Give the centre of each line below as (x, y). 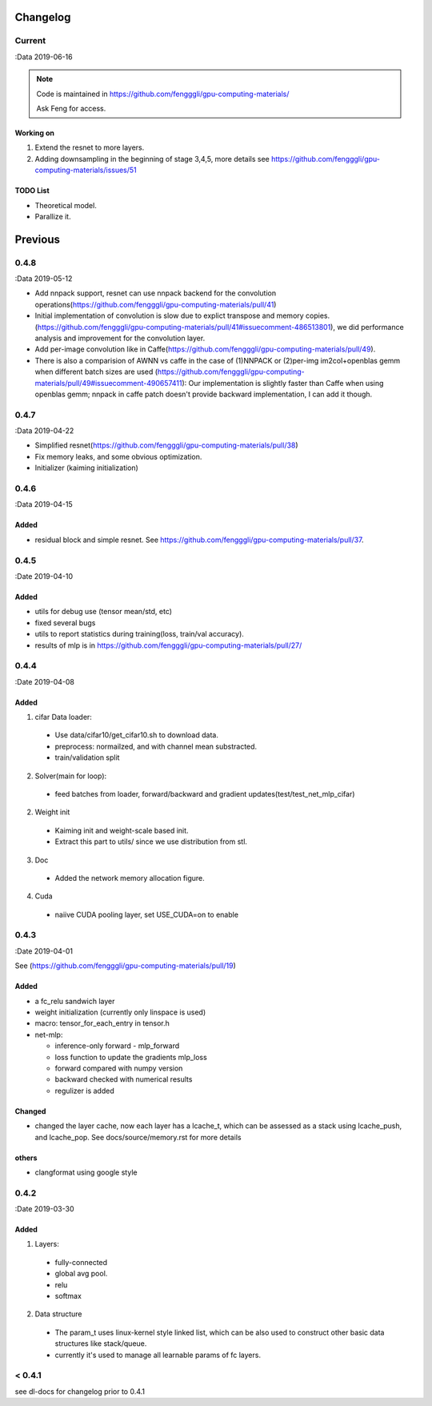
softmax (68, 1296)
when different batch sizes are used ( (96, 372)
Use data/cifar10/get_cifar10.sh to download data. (137, 735)
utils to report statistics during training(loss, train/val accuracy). (139, 634)
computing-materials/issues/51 (86, 170)
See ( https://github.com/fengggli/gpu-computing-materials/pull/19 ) (125, 966)
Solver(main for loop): (71, 776)
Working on (35, 133)
